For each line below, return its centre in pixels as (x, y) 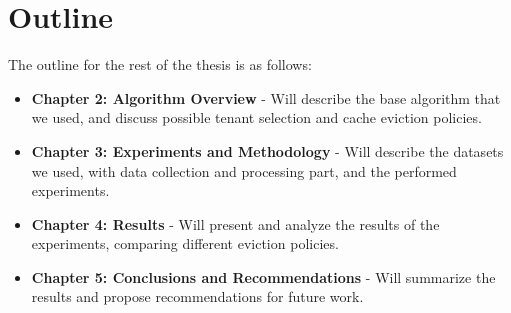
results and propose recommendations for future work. (197, 296)
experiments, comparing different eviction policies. (185, 243)
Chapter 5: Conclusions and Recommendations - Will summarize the (263, 276)
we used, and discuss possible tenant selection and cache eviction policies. (256, 117)
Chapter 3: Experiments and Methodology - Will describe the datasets (267, 150)
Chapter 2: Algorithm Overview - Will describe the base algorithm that (266, 97)
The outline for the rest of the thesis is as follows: (160, 64)
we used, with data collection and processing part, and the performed (244, 170)
